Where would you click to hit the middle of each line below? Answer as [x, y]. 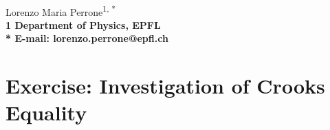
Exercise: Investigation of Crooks [165, 86]
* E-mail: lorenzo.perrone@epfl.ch [87, 38]
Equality [46, 112]
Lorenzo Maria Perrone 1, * [61, 10]
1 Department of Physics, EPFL [83, 24]
